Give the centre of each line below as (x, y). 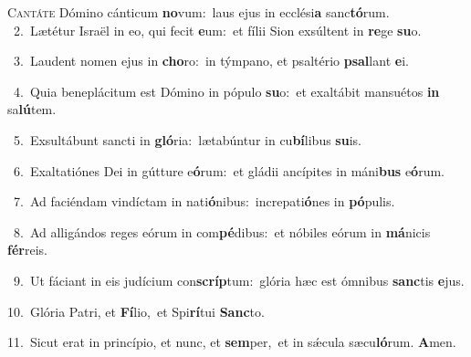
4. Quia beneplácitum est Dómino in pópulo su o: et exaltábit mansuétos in (226, 91)
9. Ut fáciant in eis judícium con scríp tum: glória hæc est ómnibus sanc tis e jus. (239, 280)
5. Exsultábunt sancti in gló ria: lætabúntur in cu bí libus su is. (187, 139)
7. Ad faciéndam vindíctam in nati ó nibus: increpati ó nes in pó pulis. (204, 201)
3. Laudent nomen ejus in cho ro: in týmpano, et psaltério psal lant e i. (211, 61)
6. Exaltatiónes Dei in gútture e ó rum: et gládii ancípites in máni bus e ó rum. (229, 170)
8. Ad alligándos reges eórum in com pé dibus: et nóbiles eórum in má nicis (222, 231)
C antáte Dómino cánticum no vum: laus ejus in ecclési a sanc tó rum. (199, 12)
